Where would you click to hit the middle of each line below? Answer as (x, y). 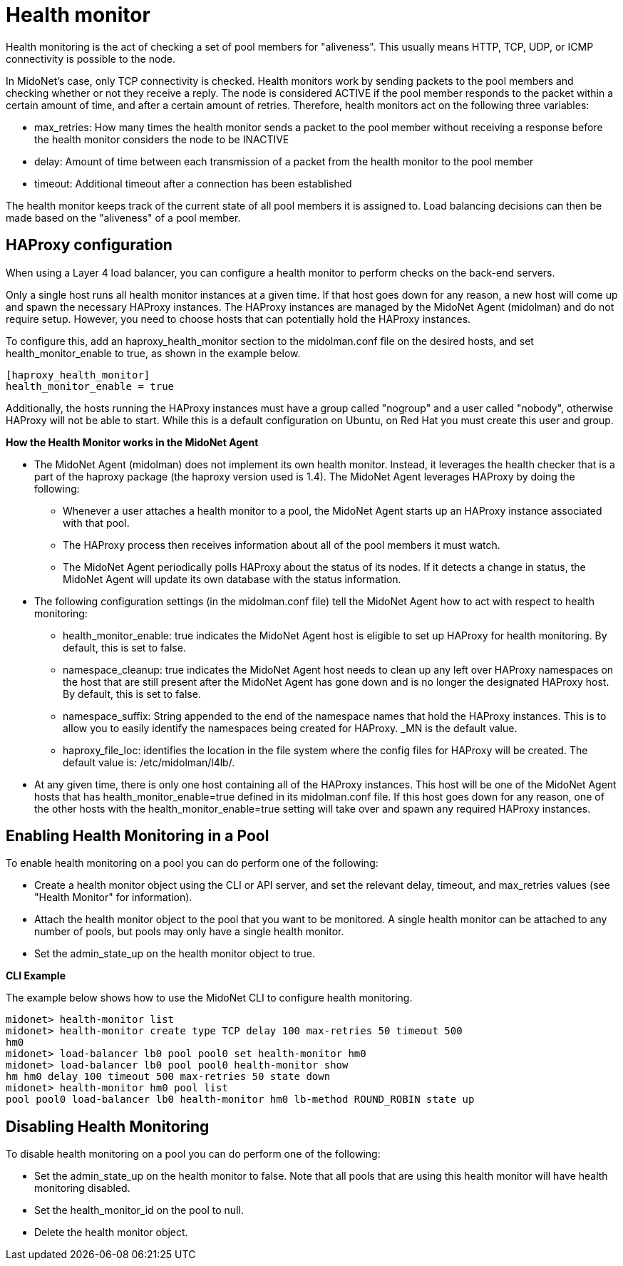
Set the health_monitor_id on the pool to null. (139, 1210)
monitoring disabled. (82, 1188)
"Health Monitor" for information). (113, 897)
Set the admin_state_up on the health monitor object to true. (175, 954)
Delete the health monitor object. (111, 1232)
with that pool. (96, 523)
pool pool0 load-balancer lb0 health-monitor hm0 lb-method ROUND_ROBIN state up (240, 1100)
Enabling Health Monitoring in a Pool (138, 836)
